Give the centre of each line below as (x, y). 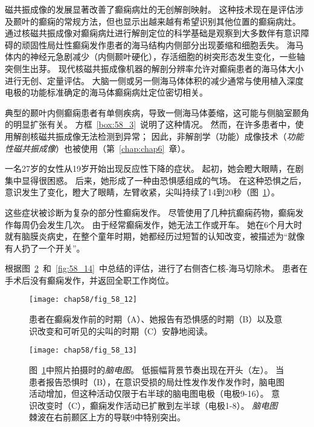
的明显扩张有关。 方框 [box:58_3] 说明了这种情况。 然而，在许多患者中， (150, 124)
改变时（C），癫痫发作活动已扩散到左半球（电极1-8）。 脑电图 (157, 405)
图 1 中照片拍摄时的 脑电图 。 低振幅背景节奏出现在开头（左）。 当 (157, 369)
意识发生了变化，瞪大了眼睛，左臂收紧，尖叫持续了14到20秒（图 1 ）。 (142, 192)
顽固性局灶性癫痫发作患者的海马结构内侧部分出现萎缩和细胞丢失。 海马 (162, 44)
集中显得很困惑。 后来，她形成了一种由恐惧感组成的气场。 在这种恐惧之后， (156, 180)
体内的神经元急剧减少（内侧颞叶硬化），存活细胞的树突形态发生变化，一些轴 (155, 57)
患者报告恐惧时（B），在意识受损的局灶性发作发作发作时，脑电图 (157, 381)
